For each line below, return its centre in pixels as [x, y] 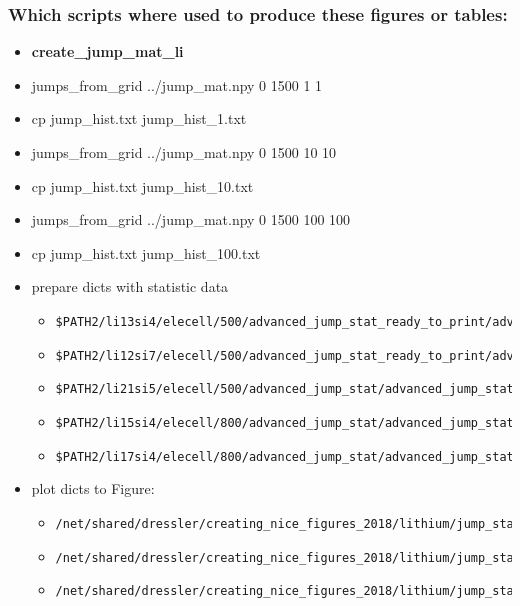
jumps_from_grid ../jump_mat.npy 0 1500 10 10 [184, 152]
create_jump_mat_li [107, 51]
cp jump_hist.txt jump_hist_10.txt [142, 185]
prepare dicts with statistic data [130, 286]
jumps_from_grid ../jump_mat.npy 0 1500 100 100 [191, 219]
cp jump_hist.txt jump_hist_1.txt [139, 118]
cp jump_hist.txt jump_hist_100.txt [146, 252]
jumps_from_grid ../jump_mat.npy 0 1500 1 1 [177, 84]
